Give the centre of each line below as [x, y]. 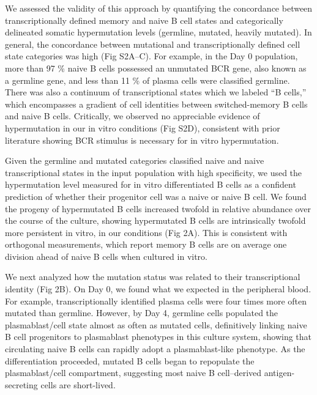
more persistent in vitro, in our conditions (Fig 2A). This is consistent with [146, 232]
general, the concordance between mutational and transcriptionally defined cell [153, 44]
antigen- [279, 373]
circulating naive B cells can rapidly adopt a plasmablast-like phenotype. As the [155, 349]
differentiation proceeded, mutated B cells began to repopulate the [130, 360]
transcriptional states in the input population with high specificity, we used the [154, 172]
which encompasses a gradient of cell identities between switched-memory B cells [156, 104]
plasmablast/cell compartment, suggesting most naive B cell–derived [133, 373]
